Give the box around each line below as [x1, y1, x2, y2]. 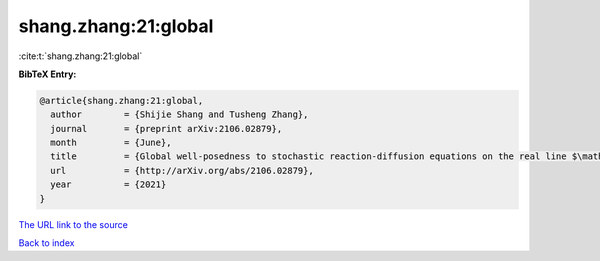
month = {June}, [50, 137, 172, 149]
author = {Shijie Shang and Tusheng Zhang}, [50, 109, 309, 120]
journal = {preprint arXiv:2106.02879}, [50, 123, 283, 134]
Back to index [18, 237, 75, 249]
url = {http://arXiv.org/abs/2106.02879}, [50, 165, 314, 176]
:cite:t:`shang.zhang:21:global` [18, 50, 143, 62]
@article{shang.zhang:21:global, [39, 95, 204, 106]
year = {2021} [50, 179, 167, 190]
